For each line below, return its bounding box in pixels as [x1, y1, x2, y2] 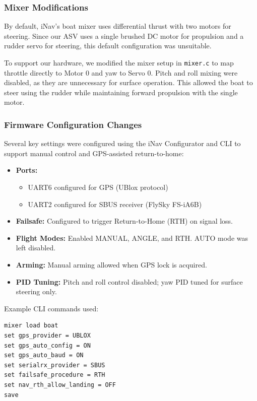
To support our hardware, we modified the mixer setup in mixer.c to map [4, 57, 234, 68]
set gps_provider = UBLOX [4, 331, 91, 339]
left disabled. [16, 242, 56, 253]
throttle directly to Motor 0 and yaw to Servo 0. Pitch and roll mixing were [4, 67, 238, 78]
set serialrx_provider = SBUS [4, 361, 105, 369]
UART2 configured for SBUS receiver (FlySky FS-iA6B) [28, 198, 202, 209]
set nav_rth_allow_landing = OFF [4, 381, 116, 388]
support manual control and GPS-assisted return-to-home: [4, 148, 184, 158]
